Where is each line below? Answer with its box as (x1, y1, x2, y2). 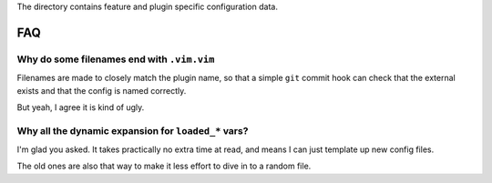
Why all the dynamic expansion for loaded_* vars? (16, 124, 249, 137)
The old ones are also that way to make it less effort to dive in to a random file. (16, 160, 312, 172)
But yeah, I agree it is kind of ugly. (16, 101, 145, 113)
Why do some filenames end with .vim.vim (16, 53, 215, 66)
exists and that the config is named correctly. (16, 85, 187, 96)
